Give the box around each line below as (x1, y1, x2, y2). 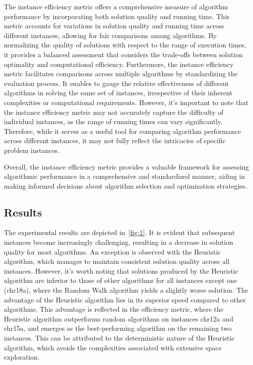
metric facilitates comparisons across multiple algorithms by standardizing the (4, 68, 238, 79)
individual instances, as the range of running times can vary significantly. (4, 116, 223, 127)
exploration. (4, 352, 40, 362)
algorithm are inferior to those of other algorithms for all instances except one (4, 275, 237, 285)
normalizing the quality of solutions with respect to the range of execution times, (4, 40, 247, 50)
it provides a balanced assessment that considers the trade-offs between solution (4, 49, 243, 59)
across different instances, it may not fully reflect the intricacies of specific (4, 135, 226, 146)
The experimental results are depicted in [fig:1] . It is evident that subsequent (4, 227, 235, 237)
